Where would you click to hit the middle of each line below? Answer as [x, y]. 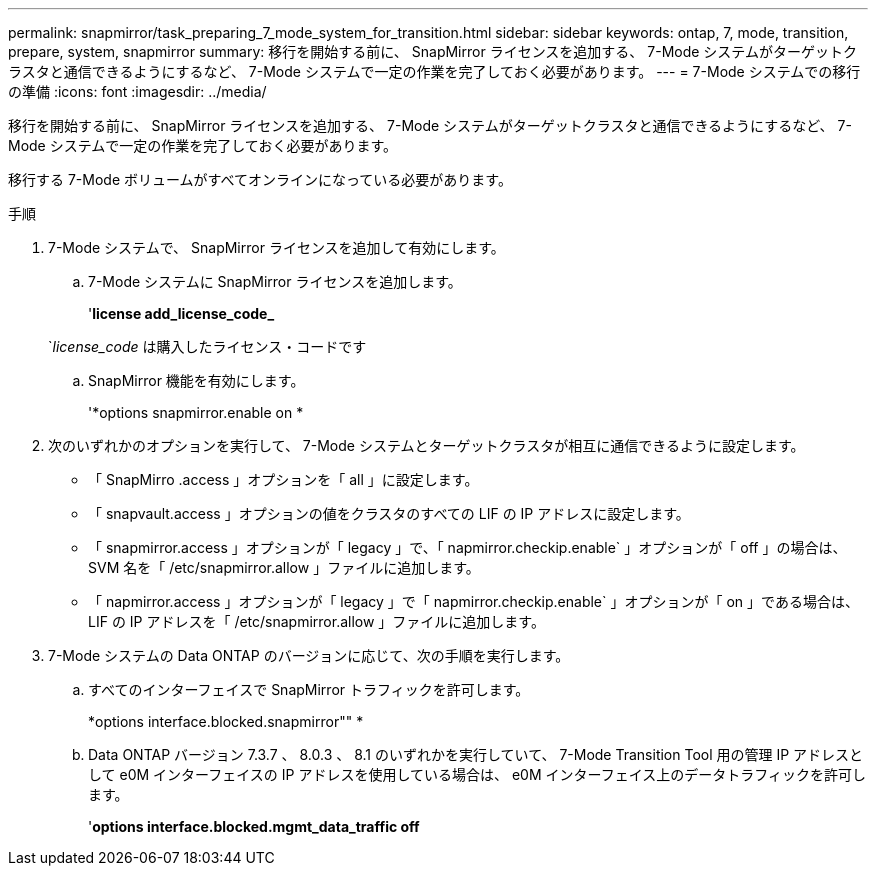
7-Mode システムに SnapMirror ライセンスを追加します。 [275, 281]
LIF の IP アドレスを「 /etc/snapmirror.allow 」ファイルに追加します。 [316, 621]
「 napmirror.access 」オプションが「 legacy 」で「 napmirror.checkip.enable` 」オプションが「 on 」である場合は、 [473, 601]
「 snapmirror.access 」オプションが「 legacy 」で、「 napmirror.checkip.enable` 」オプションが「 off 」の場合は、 [467, 547]
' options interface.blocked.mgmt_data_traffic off [254, 826]
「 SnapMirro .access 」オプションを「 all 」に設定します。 [283, 479]
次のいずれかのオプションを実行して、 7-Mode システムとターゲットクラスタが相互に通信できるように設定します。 [426, 445]
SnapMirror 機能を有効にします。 [196, 380]
